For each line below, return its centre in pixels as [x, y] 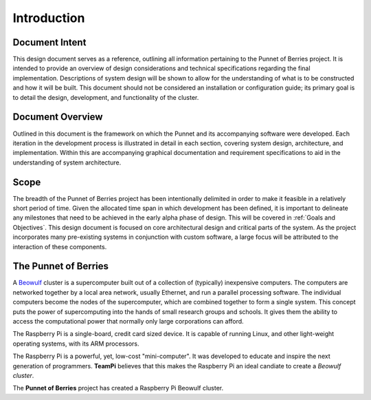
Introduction [49, 18]
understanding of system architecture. [67, 162]
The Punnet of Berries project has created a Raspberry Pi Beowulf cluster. [118, 388]
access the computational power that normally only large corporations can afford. [128, 322]
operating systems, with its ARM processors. [76, 344]
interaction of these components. [60, 246]
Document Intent [49, 42]
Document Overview [58, 117]
